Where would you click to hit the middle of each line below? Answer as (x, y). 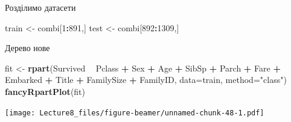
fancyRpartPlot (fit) (45, 91)
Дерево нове (27, 48)
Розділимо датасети (40, 7)
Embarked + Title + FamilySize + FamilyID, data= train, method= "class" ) (146, 80)
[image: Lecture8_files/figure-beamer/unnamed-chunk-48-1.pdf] (135, 113)
